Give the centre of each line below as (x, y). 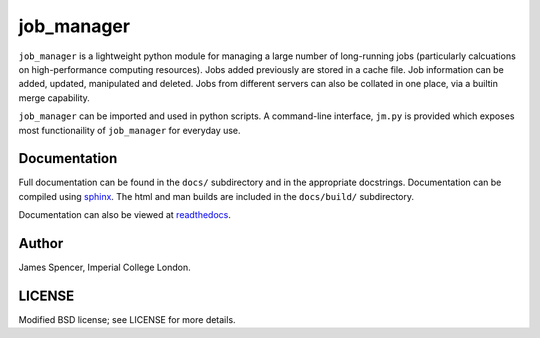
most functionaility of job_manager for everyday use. (129, 130)
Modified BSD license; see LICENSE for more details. (127, 319)
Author (41, 243)
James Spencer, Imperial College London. (104, 267)
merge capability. (54, 97)
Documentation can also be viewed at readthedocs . (125, 215)
